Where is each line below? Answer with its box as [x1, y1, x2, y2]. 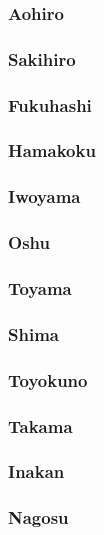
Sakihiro [8, 46, 76, 71]
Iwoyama [8, 184, 81, 209]
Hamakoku [8, 138, 96, 163]
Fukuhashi [8, 92, 92, 117]
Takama [8, 413, 73, 438]
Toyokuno [8, 367, 88, 392]
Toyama [8, 275, 72, 300]
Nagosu [8, 505, 69, 530]
